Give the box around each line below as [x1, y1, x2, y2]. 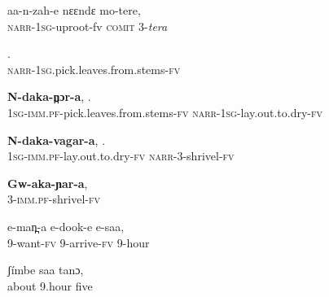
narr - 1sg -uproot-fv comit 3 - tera [7, 17, 168, 34]
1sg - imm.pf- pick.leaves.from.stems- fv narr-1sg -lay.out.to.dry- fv [7, 103, 323, 120]
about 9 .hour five [7, 277, 93, 294]
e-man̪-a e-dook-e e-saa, [7, 217, 125, 234]
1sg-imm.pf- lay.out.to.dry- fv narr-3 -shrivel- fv [7, 147, 235, 164]
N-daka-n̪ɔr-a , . [7, 88, 91, 105]
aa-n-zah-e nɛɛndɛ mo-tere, [7, 2, 141, 18]
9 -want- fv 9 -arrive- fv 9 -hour [7, 234, 150, 251]
